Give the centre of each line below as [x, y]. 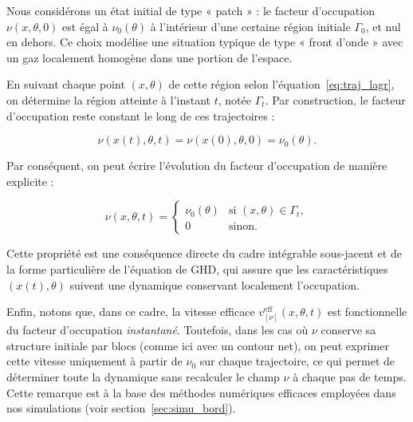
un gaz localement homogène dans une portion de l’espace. [149, 57]
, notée [234, 99]
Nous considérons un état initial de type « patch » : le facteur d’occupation [191, 10]
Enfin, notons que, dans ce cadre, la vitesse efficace [131, 312]
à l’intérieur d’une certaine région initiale [250, 26]
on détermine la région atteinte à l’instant [109, 99]
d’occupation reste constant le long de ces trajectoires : [141, 115]
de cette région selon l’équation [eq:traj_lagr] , [281, 84]
